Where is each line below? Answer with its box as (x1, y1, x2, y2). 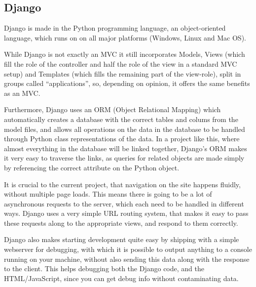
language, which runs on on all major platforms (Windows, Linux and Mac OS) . (4, 32, 247, 42)
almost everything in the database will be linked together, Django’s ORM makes (4, 143, 247, 153)
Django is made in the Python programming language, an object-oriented (4, 23, 226, 33)
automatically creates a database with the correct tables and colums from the (4, 114, 238, 124)
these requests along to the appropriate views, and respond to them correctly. (4, 217, 238, 228)
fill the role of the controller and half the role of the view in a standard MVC (4, 58, 237, 69)
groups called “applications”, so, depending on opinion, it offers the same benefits (4, 78, 250, 88)
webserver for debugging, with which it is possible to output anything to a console (4, 244, 252, 254)
